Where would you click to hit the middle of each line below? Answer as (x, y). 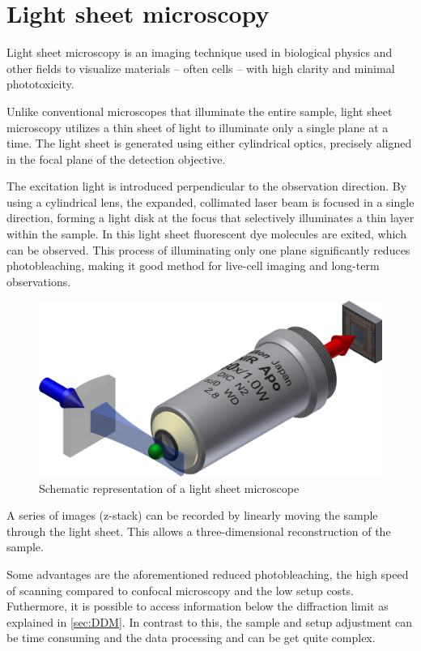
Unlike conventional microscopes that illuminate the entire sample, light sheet (200, 111)
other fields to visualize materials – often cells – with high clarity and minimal (201, 68)
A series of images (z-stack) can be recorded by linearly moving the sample (192, 515)
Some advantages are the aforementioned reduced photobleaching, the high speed (208, 574)
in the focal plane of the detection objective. (116, 158)
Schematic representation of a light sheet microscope (169, 488)
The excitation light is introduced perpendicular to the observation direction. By (207, 186)
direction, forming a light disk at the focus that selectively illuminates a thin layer (210, 218)
